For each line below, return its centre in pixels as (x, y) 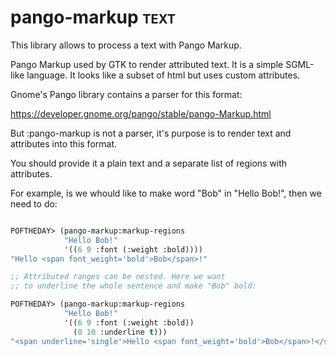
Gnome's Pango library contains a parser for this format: (126, 94)
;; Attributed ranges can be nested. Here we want (118, 277)
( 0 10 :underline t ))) (120, 332)
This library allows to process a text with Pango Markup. (126, 45)
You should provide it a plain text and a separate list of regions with (149, 163)
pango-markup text (93, 17)
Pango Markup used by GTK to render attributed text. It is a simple (147, 64)
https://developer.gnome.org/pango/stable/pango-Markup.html (141, 113)
